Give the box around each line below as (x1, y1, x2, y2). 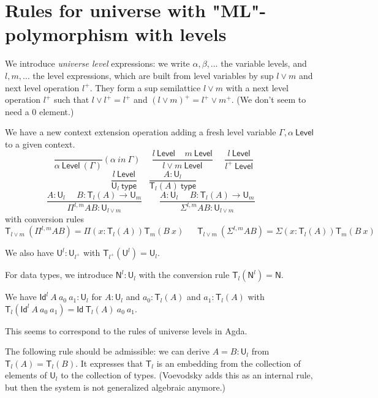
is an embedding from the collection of (156, 356, 301, 369)
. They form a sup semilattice (89, 81, 201, 94)
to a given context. (5, 137, 75, 150)
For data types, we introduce (5, 268, 113, 281)
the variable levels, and (221, 57, 307, 70)
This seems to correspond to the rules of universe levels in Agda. (5, 324, 248, 337)
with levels (134, 21, 227, 47)
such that (53, 93, 89, 106)
